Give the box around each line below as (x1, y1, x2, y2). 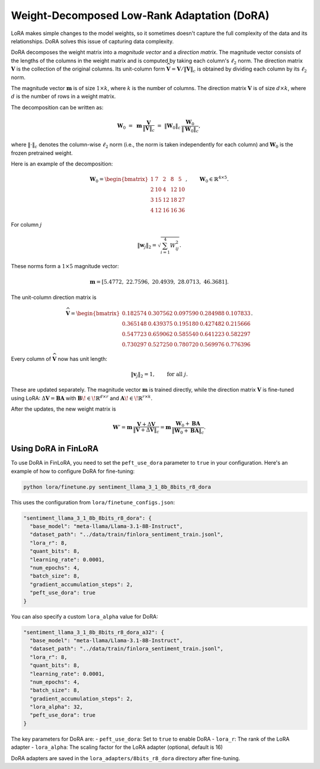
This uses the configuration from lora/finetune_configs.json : (11, 498, 175, 506)
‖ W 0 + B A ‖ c (172, 427, 204, 436)
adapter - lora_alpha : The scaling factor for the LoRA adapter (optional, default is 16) (11, 743, 223, 751)
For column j (11, 221, 43, 228)
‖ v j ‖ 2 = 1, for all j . (130, 371, 188, 379)
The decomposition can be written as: (11, 104, 104, 111)
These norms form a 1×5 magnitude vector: (11, 263, 119, 270)
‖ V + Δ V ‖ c (133, 427, 159, 435)
